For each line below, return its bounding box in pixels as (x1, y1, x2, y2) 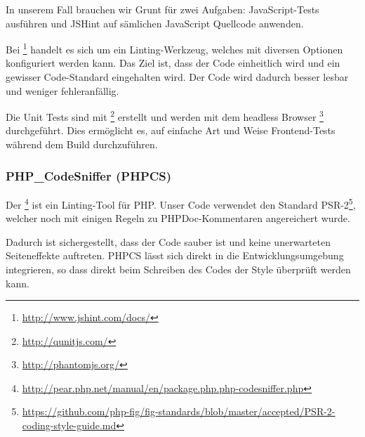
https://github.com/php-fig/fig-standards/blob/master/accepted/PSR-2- (22, 404, 336, 419)
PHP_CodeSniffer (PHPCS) (6, 167, 172, 184)
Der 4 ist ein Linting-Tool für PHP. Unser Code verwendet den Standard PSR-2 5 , (6, 195, 356, 211)
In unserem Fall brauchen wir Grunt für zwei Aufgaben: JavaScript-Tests (6, 2, 319, 16)
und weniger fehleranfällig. (6, 83, 119, 98)
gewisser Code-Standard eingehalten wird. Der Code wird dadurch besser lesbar (6, 70, 349, 84)
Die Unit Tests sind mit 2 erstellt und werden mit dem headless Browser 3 (6, 107, 324, 124)
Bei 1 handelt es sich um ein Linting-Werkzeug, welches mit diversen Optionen (6, 40, 343, 56)
